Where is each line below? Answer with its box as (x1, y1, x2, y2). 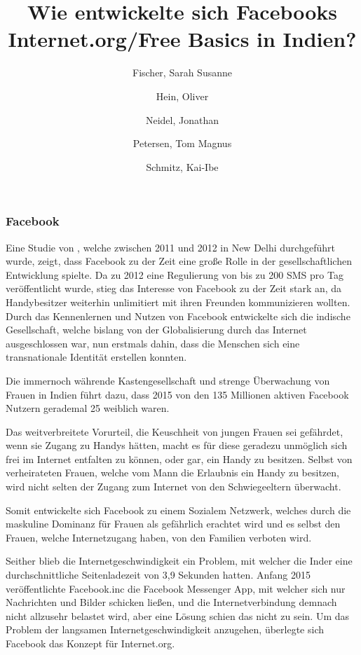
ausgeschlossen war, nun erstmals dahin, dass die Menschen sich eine (6, 336, 300, 350)
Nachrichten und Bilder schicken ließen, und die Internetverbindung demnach (6, 595, 337, 609)
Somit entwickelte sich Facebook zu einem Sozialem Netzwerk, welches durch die (6, 502, 351, 517)
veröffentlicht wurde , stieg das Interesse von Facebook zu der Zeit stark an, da (6, 281, 342, 296)
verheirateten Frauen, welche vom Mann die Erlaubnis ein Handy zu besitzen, (6, 465, 339, 480)
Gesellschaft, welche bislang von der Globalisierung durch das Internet (6, 322, 307, 337)
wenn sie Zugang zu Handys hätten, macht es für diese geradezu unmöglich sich (6, 438, 348, 453)
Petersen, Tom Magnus (132, 136, 232, 151)
